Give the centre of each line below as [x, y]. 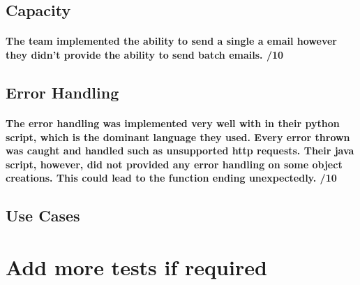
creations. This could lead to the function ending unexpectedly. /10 [171, 178]
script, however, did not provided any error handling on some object [174, 164]
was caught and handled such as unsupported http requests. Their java [180, 151]
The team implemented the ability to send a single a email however [171, 41]
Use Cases [43, 215]
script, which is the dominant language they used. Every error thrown [178, 137]
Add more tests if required [136, 266]
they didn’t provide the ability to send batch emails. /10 [145, 54]
